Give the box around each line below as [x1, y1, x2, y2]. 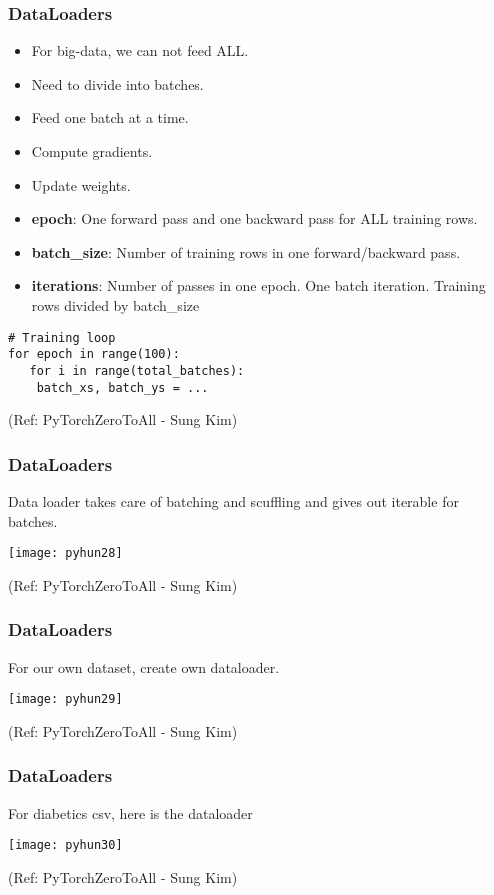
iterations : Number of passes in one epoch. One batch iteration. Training [31, 275, 486, 296]
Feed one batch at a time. [31, 107, 189, 128]
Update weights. [31, 174, 131, 195]
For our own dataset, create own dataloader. [8, 656, 280, 677]
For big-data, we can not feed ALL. [31, 40, 249, 61]
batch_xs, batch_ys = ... [36, 380, 209, 395]
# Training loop [8, 330, 116, 345]
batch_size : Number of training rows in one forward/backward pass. [31, 241, 461, 262]
